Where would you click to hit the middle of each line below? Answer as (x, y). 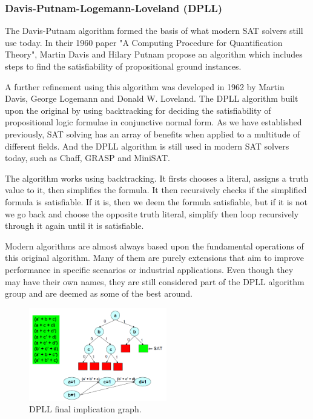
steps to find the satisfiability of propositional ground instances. (123, 66)
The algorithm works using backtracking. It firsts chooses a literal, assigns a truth (157, 178)
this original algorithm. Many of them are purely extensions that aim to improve (154, 258)
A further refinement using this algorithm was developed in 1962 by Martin (145, 86)
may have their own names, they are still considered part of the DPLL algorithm (155, 281)
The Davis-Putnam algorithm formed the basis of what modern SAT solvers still (154, 31)
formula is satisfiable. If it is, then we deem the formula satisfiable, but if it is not (156, 201)
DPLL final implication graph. (85, 409)
